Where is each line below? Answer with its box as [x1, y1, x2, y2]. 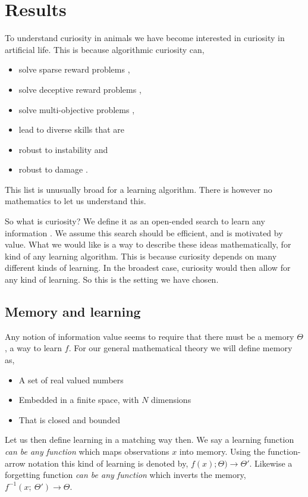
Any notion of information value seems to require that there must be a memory [5, 330, 294, 342]
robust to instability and [18, 143, 108, 155]
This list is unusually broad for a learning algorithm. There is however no [5, 183, 272, 195]
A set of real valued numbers [18, 373, 124, 386]
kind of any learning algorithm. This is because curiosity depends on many [5, 249, 277, 262]
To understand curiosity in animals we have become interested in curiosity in [5, 32, 285, 44]
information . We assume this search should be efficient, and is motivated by [5, 226, 283, 239]
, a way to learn [5, 342, 62, 354]
